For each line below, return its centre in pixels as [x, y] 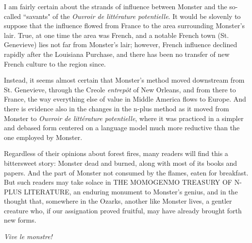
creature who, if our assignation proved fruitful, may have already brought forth [123, 210]
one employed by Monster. [43, 137]
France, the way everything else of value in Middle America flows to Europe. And [125, 99]
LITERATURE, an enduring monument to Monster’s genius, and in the [131, 191]
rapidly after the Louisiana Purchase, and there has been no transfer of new [117, 54]
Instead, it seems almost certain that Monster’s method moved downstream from [124, 80]
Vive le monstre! [28, 236]
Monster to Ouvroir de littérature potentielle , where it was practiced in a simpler [124, 118]
